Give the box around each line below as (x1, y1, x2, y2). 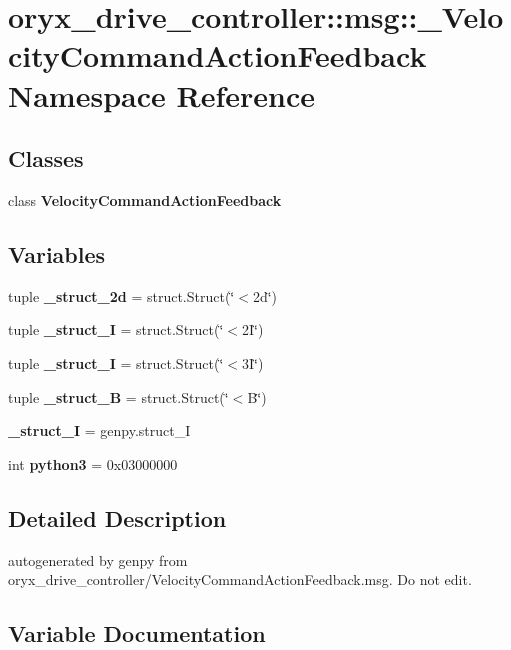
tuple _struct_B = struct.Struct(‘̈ (8, 386, 229, 407)
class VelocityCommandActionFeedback (8, 189, 282, 210)
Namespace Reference (8, 74, 315, 115)
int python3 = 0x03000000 (8, 453, 178, 474)
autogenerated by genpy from (8, 549, 188, 570)
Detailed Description (8, 502, 227, 533)
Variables (8, 238, 106, 269)
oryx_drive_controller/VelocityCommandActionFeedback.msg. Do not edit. (8, 569, 472, 590)
